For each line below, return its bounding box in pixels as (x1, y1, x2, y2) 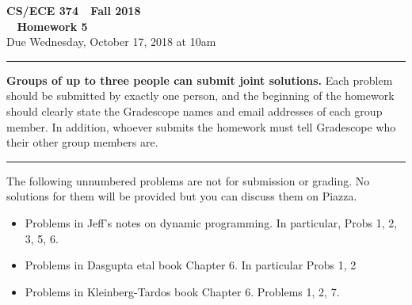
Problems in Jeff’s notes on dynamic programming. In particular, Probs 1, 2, (25, 214, 398, 231)
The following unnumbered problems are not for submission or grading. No (6, 172, 370, 189)
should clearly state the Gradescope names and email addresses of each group (6, 102, 383, 119)
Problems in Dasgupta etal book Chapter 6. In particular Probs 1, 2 (25, 257, 357, 273)
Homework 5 (17, 17, 88, 34)
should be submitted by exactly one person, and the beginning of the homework (6, 87, 395, 104)
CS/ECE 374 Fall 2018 (6, 2, 141, 18)
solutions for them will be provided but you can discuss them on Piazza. (6, 188, 357, 204)
